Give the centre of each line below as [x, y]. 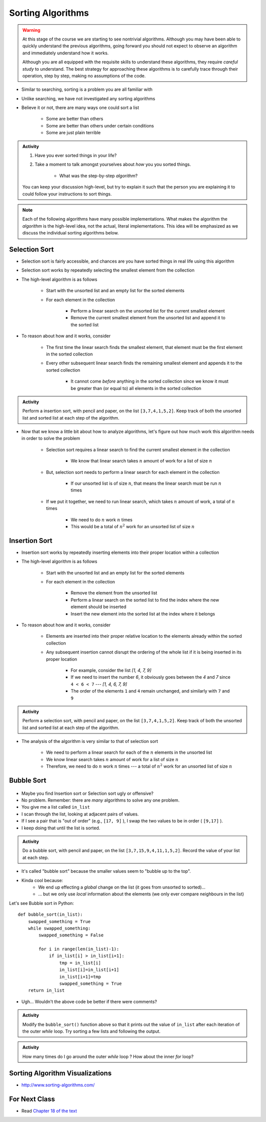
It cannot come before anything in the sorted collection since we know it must [150, 381]
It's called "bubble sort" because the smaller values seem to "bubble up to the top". [106, 871]
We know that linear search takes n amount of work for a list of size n [141, 461]
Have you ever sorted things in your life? [76, 155]
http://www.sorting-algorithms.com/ [58, 1085]
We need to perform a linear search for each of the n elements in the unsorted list [129, 752]
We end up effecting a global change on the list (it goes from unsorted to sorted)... [122, 887]
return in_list [46, 990]
